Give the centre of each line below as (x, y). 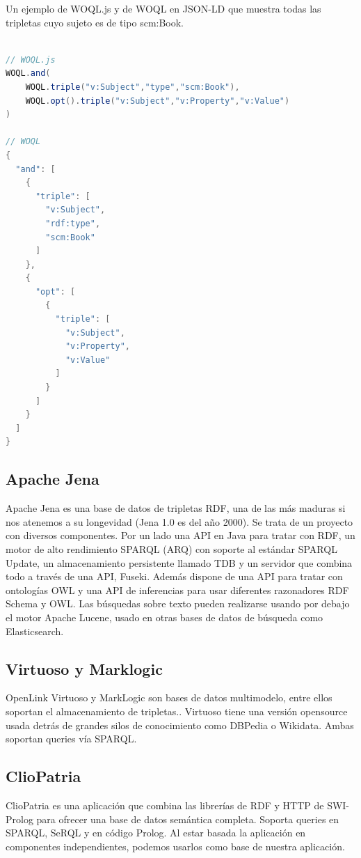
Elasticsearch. (35, 631)
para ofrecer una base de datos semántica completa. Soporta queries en (188, 819)
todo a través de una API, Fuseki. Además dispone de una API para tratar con (174, 576)
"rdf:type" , (73, 223)
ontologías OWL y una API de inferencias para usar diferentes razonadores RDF (177, 590)
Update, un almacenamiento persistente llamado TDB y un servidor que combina (179, 562)
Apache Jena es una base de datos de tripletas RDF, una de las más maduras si (176, 508)
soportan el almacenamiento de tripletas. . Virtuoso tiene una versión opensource (177, 711)
